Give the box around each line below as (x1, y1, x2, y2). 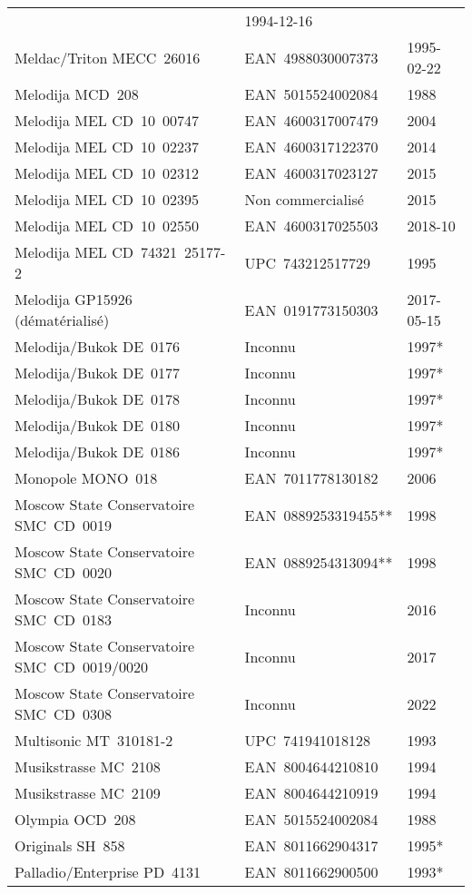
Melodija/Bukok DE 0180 (15, 415, 181, 436)
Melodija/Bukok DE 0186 (15, 441, 181, 462)
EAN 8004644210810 (244, 756, 379, 777)
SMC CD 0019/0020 (15, 656, 148, 677)
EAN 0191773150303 (244, 299, 379, 320)
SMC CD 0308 (15, 703, 112, 724)
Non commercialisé (244, 189, 364, 210)
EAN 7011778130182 (244, 467, 379, 488)
